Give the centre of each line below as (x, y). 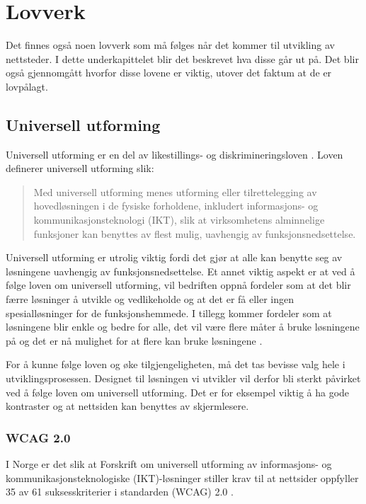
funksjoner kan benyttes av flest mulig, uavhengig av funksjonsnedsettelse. (195, 233)
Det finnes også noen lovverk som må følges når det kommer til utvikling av (170, 45)
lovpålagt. (27, 86)
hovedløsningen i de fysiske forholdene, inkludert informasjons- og (176, 206)
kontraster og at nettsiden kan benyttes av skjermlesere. (127, 406)
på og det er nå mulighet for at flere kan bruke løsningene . (134, 340)
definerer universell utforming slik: (80, 168)
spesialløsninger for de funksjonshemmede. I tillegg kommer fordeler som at (169, 313)
